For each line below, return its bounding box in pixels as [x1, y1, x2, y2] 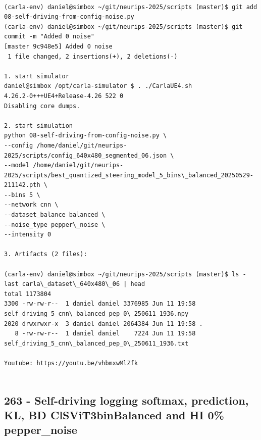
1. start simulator [4, 72, 69, 80]
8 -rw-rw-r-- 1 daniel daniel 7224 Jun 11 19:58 [15, 330, 196, 337]
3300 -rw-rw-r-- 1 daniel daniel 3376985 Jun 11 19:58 [4, 300, 196, 308]
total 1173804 [4, 290, 51, 298]
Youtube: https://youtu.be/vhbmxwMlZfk [4, 359, 138, 367]
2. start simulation [4, 122, 73, 129]
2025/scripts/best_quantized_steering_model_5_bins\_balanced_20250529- [4, 171, 253, 179]
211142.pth [4, 181, 40, 189]
